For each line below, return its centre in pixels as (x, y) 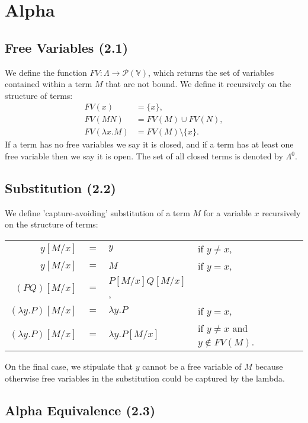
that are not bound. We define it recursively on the (198, 84)
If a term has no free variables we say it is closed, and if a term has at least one (149, 144)
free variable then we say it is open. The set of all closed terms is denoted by (144, 156)
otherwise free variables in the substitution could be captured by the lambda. (145, 378)
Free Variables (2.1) (67, 47)
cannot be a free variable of (192, 366)
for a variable (227, 212)
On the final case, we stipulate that (69, 366)
